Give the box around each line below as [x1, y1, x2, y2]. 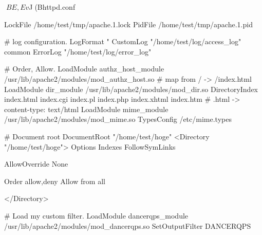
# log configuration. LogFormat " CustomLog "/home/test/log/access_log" [4, 36, 241, 47]
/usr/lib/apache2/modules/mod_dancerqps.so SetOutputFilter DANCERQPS [4, 220, 251, 231]
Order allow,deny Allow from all [4, 175, 105, 186]
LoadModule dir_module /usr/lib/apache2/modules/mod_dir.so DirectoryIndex [4, 83, 258, 94]
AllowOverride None [4, 158, 68, 169]
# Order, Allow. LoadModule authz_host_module [4, 63, 164, 74]
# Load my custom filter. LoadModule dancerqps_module [4, 210, 189, 221]
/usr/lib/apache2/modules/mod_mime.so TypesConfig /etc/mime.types [4, 114, 232, 124]
